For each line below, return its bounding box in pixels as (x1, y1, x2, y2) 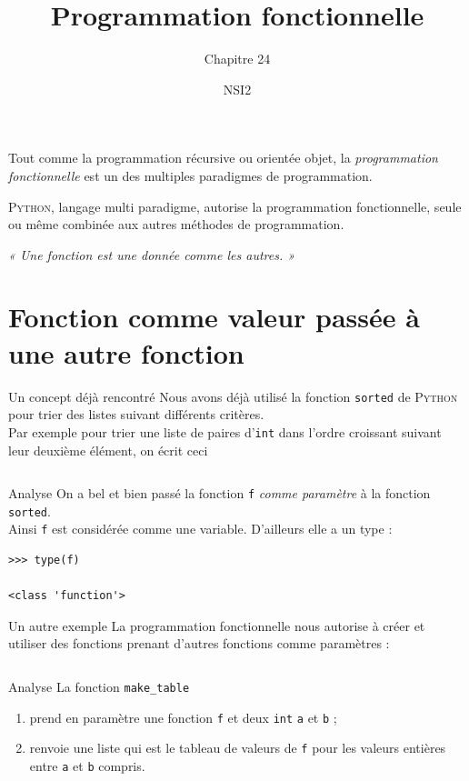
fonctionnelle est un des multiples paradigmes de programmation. (8, 165, 373, 185)
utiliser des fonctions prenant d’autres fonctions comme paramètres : (8, 634, 390, 653)
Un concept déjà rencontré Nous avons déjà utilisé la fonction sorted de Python (8, 386, 458, 406)
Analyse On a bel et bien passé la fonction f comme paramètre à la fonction (8, 484, 431, 503)
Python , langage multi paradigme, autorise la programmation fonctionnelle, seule (8, 196, 462, 215)
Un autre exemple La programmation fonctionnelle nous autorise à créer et (8, 616, 425, 635)
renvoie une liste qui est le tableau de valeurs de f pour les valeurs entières (29, 738, 446, 757)
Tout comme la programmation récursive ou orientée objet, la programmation (8, 148, 438, 167)
